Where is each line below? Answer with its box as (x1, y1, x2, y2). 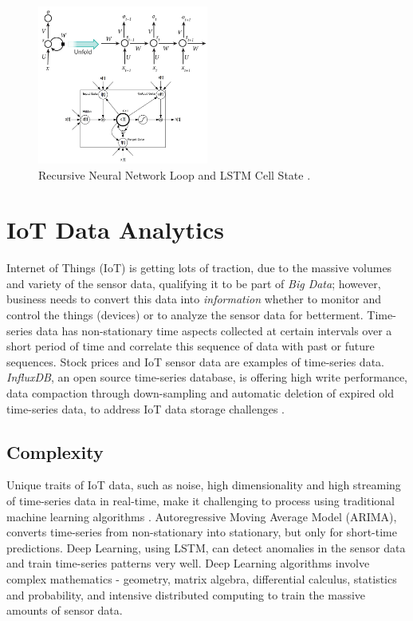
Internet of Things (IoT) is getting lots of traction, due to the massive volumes (6, 259, 392, 276)
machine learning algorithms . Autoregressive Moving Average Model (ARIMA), (6, 508, 397, 524)
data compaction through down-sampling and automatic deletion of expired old (6, 384, 394, 401)
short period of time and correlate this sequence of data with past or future (6, 338, 375, 354)
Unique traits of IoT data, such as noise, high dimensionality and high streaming (6, 477, 401, 493)
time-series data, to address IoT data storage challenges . (6, 400, 285, 417)
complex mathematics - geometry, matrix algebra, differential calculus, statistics (6, 570, 397, 587)
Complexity (6, 439, 104, 464)
